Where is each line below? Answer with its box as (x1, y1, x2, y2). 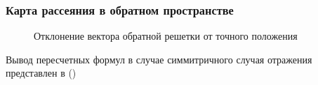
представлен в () (6, 65, 77, 80)
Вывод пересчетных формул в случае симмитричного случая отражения (6, 52, 312, 66)
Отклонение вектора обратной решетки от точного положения (34, 29, 298, 43)
